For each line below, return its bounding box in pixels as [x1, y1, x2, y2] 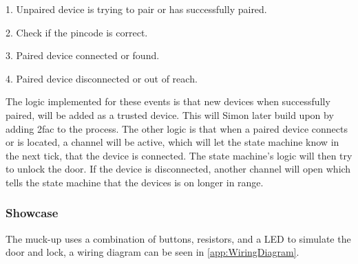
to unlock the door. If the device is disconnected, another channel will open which [6, 162, 351, 176]
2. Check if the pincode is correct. [6, 25, 148, 39]
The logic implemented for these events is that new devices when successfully [6, 94, 330, 109]
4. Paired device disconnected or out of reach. [6, 71, 198, 85]
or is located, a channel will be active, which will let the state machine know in [6, 135, 339, 149]
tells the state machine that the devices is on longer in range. [6, 175, 264, 189]
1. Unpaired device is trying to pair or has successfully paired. [6, 2, 267, 16]
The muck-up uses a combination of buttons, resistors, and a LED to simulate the [6, 231, 351, 245]
